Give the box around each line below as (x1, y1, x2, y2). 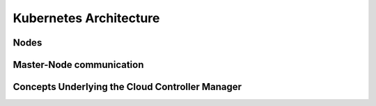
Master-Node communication (13, 59, 144, 71)
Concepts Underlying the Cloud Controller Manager (13, 81, 242, 93)
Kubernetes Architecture (13, 10, 160, 26)
